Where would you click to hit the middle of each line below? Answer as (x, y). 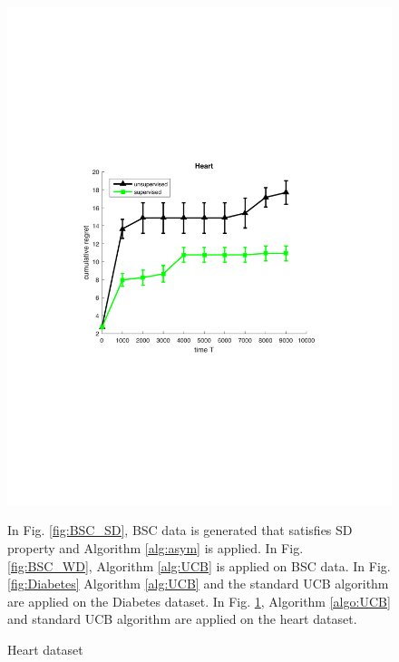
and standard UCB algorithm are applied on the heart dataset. (182, 619)
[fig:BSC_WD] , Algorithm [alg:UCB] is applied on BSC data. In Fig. (199, 565)
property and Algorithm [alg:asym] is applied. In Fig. (156, 548)
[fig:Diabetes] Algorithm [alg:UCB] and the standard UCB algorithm (198, 584)
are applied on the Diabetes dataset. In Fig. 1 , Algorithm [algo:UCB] (199, 601)
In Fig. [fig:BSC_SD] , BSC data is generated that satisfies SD (180, 530)
